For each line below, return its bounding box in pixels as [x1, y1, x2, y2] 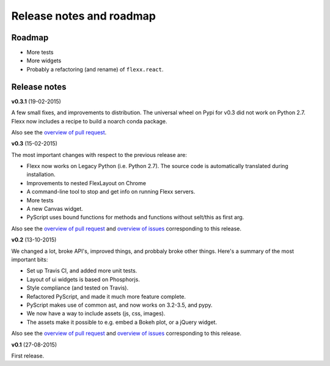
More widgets [26, 57, 62, 64]
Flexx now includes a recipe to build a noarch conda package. [11, 117, 167, 125]
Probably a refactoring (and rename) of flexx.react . [26, 65, 164, 73]
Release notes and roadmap [11, 9, 156, 23]
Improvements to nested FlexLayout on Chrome [26, 179, 147, 186]
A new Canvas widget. [26, 205, 84, 213]
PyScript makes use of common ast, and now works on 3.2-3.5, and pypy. [26, 301, 213, 309]
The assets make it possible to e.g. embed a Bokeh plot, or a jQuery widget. [26, 318, 217, 326]
